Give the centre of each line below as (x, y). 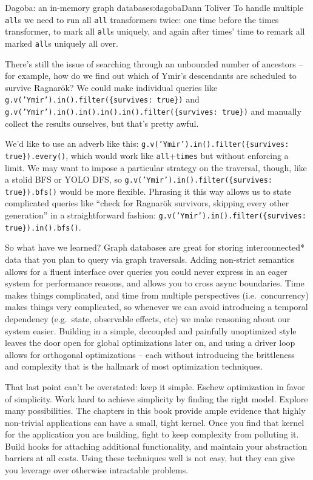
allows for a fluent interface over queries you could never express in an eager (146, 271)
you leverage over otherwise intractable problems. (97, 470)
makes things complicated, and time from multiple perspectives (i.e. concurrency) (157, 295)
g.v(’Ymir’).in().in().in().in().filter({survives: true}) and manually (153, 111)
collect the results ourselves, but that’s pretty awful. (102, 123)
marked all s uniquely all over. (62, 43)
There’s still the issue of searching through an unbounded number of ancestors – (154, 63)
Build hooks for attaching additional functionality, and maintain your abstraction (156, 446)
